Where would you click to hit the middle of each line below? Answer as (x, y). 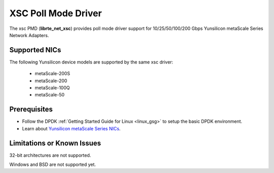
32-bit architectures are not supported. (50, 155)
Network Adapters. (29, 35)
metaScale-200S (53, 74)
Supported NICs (35, 50)
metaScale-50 (50, 95)
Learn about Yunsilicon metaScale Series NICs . (71, 128)
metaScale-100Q (52, 88)
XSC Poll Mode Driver (56, 13)
